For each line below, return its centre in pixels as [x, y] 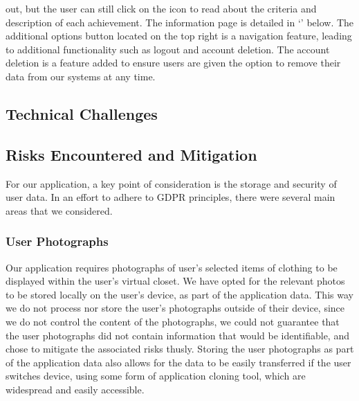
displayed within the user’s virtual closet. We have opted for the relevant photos [175, 281]
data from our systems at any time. [81, 76]
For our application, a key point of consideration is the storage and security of [171, 183]
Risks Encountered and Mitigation [131, 154]
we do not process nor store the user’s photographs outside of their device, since [175, 308]
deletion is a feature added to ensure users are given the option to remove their [173, 63]
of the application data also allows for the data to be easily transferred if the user [178, 362]
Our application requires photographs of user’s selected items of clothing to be [172, 267]
